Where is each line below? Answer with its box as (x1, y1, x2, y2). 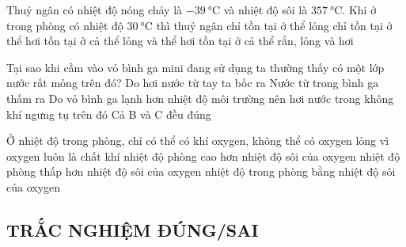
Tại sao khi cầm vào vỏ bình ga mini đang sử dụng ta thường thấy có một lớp (6, 59, 385, 75)
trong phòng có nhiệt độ (6, 17, 123, 33)
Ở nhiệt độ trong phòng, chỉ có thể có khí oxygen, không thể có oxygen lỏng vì (6, 132, 389, 149)
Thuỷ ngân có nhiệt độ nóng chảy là (6, 2, 183, 17)
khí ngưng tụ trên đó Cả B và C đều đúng (6, 105, 211, 122)
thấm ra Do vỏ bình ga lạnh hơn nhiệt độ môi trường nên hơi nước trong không (6, 89, 394, 106)
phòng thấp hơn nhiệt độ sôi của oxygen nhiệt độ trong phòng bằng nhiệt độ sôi (6, 163, 396, 180)
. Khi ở (342, 2, 377, 17)
